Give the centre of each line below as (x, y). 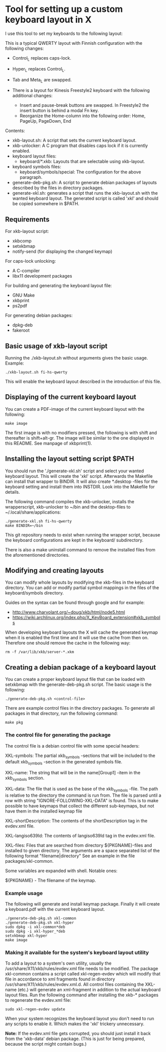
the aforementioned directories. (37, 555)
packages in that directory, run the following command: (61, 713)
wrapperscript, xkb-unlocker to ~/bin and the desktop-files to (68, 507)
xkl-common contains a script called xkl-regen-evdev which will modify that (83, 974)
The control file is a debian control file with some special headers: (72, 746)
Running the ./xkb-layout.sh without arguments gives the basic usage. (77, 358)
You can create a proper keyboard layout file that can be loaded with (75, 679)
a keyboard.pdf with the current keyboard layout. (55, 909)
